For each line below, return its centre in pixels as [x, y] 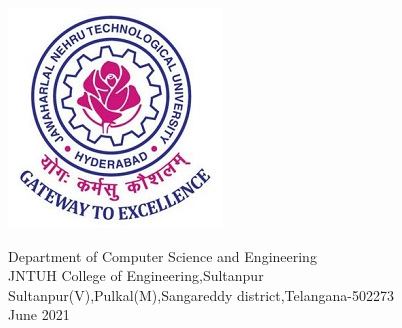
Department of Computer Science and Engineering [162, 255]
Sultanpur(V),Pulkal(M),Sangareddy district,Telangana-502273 [201, 294]
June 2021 [39, 314]
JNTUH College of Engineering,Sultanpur [136, 275]
